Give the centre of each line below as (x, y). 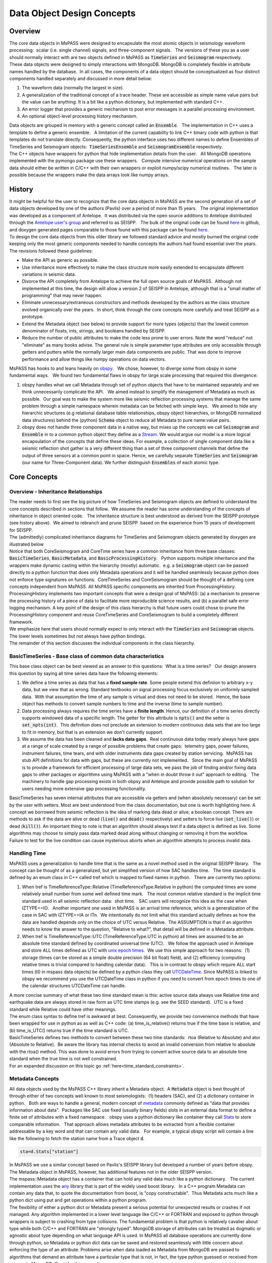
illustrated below (26, 544)
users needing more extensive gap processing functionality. (84, 789)
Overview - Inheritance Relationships (56, 492)
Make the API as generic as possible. (60, 260)
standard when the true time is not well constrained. (63, 1059)
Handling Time (28, 853)
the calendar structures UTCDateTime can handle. (74, 986)
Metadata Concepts (34, 1079)
